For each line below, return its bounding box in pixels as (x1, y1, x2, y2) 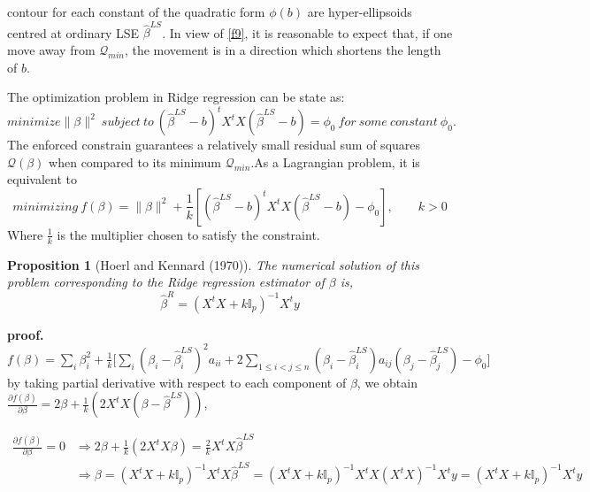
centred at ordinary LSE (7, 23, 140, 42)
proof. (7, 325, 44, 343)
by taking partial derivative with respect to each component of (7, 373, 347, 391)
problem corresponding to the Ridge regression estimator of (7, 273, 325, 291)
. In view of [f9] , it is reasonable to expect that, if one (162, 23, 453, 42)
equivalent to (7, 170, 77, 188)
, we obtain (356, 373, 418, 391)
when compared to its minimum (49, 152, 222, 171)
